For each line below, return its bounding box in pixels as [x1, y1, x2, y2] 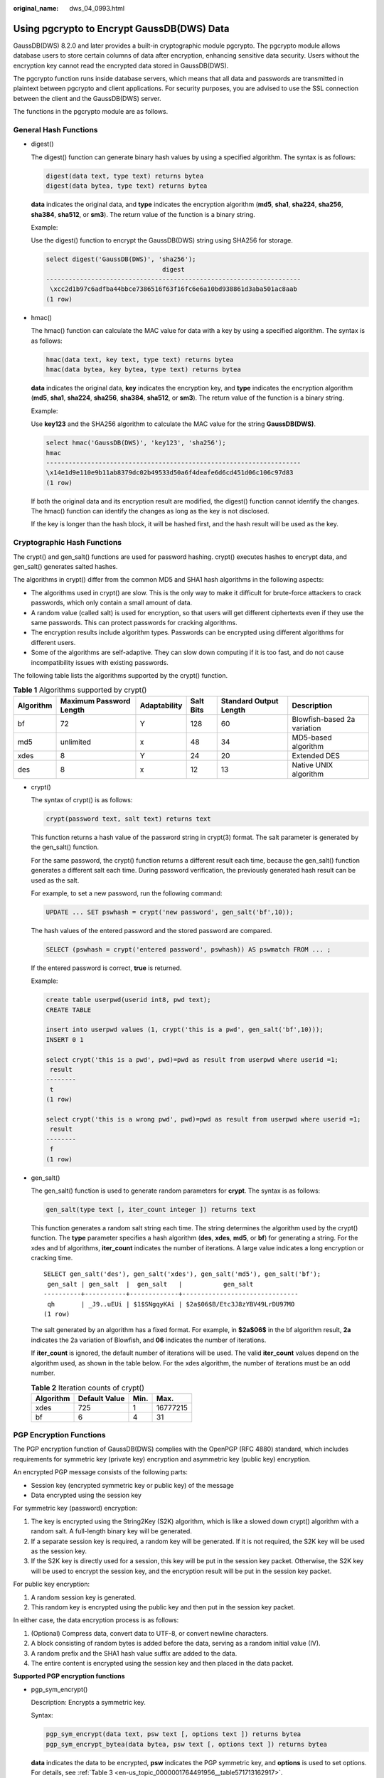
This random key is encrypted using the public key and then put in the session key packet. [31, 1602, 295, 1611]
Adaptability [139, 701, 183, 710]
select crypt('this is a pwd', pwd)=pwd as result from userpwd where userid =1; [46, 1055, 339, 1063]
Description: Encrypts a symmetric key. [31, 1698, 146, 1707]
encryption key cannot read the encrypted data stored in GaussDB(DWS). [13, 61, 229, 70]
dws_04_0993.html [69, 4, 124, 12]
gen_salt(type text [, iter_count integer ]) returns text [46, 1205, 256, 1213]
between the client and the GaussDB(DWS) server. [13, 94, 161, 102]
